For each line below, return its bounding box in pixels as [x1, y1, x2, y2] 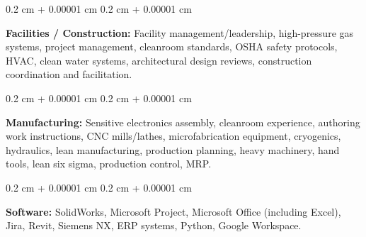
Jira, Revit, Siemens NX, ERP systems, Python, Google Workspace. [6, 218, 302, 233]
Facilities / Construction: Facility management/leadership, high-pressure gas [6, 25, 354, 40]
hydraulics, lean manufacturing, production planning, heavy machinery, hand [6, 142, 340, 157]
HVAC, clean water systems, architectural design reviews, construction [6, 53, 312, 67]
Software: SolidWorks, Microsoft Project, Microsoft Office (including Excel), [6, 204, 341, 219]
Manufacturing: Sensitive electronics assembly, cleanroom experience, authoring [6, 114, 360, 129]
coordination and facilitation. [6, 67, 132, 82]
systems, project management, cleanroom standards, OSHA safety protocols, [6, 39, 338, 54]
